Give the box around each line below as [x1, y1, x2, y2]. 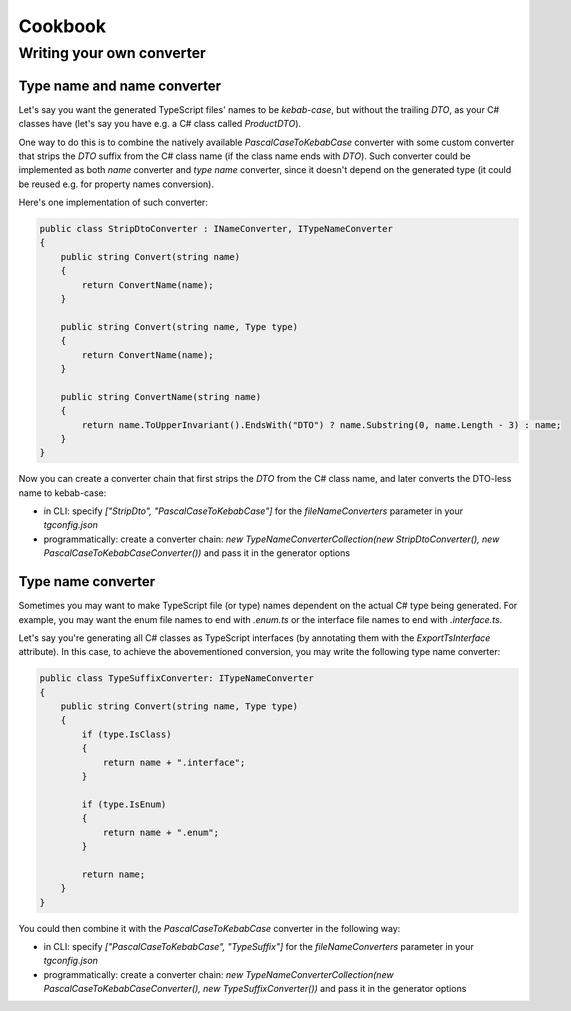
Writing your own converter [18, 44, 207, 62]
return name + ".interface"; [102, 756, 246, 768]
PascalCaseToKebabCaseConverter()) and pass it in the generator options [43, 547, 350, 559]
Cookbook [18, 15, 107, 37]
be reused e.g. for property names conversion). [18, 178, 215, 190]
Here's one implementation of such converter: [18, 196, 209, 209]
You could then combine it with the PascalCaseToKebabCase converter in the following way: [18, 922, 401, 934]
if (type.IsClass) [81, 728, 172, 740]
